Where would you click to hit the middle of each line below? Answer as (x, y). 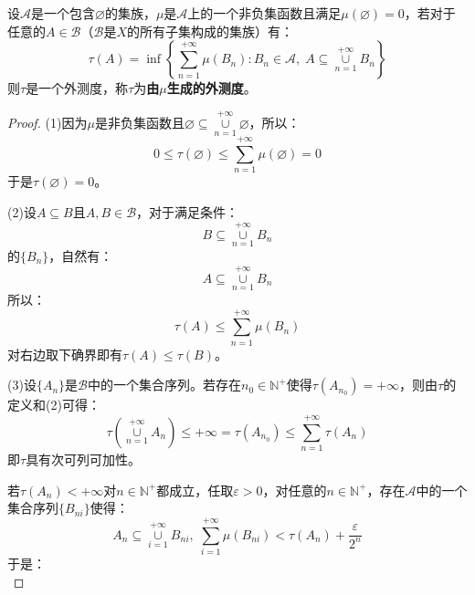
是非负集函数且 (139, 122)
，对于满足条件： (188, 211)
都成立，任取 (195, 490)
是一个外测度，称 (77, 88)
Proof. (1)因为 (47, 122)
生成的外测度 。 (211, 88)
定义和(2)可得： (54, 405)
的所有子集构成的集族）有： (210, 31)
